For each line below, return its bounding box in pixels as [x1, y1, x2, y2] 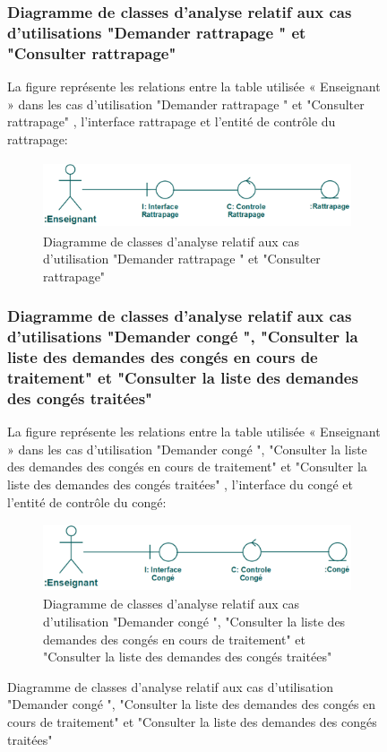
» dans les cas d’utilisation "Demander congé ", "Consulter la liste [7, 439, 367, 458]
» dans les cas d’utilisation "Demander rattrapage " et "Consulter [7, 94, 365, 113]
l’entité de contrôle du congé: [7, 492, 167, 511]
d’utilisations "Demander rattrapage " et [7, 21, 306, 43]
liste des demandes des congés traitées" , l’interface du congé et [7, 475, 354, 494]
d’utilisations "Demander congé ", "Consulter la [7, 325, 358, 348]
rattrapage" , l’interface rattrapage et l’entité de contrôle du [7, 112, 336, 131]
